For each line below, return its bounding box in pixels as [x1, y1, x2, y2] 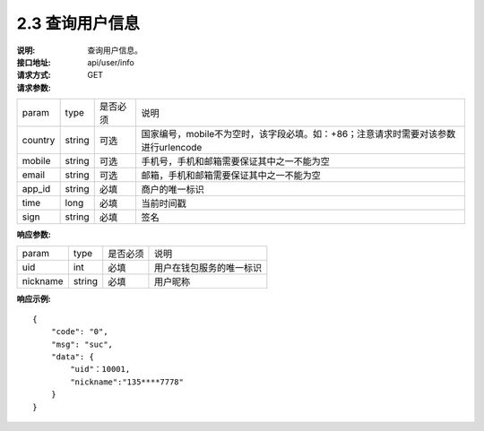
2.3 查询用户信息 [16, 13, 141, 33]
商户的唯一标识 [141, 184, 205, 196]
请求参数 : [16, 82, 51, 93]
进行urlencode [141, 142, 203, 154]
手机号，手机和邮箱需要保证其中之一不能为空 [141, 155, 331, 168]
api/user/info [87, 56, 134, 67]
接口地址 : [16, 56, 51, 67]
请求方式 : [16, 70, 51, 81]
